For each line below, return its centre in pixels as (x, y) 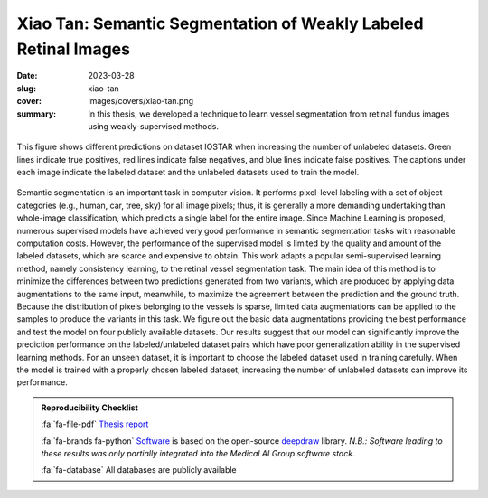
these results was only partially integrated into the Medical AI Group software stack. (198, 453)
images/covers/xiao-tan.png (141, 101)
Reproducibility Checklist (90, 408)
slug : (26, 88)
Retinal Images (74, 49)
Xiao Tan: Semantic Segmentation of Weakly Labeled (220, 23)
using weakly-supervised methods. (153, 126)
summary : (37, 114)
